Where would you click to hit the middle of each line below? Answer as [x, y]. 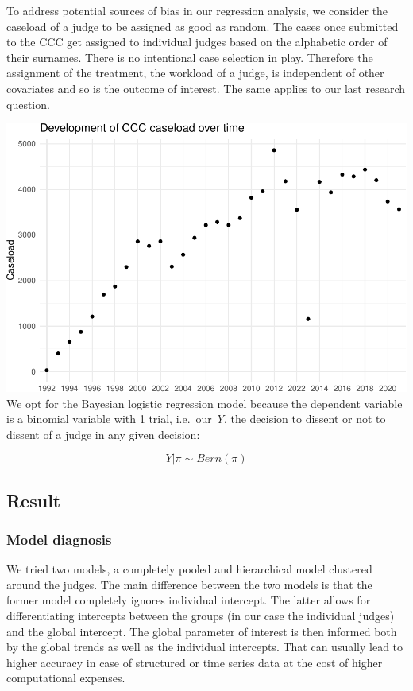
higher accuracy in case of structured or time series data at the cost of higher [195, 662]
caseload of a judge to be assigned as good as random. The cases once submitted [203, 26]
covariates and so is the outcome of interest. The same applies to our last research [206, 88]
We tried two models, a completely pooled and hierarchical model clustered [189, 569]
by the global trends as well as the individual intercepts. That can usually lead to [205, 647]
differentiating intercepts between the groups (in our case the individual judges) [201, 616]
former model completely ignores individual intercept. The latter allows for [189, 600]
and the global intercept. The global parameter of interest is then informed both [202, 631]
